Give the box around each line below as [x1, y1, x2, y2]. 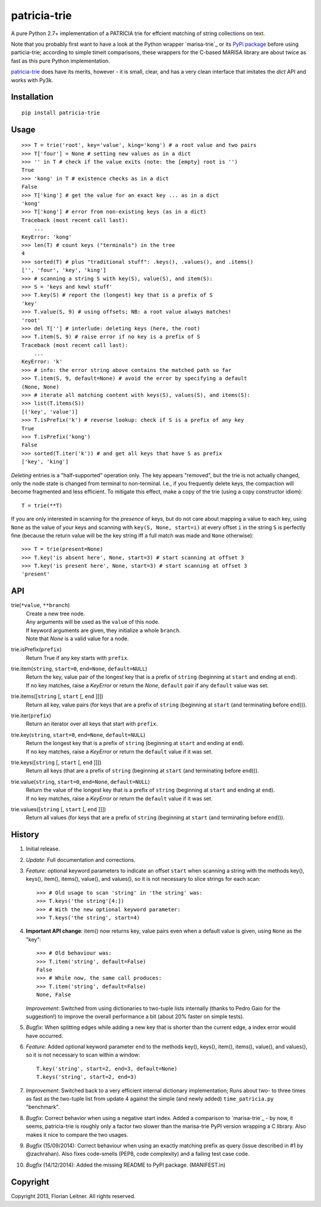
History [11, 830, 40, 840]
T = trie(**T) [21, 502, 62, 509]
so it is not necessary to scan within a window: [26, 1051, 140, 1059]
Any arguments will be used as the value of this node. [26, 618, 160, 626]
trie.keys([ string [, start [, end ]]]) [11, 759, 102, 766]
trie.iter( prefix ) [11, 712, 52, 720]
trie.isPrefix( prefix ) [11, 646, 62, 653]
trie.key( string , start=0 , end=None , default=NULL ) [11, 731, 146, 738]
